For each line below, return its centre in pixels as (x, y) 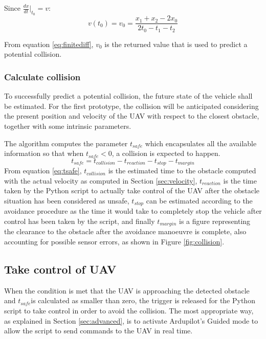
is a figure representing (215, 221)
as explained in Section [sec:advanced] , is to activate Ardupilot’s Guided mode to (131, 320)
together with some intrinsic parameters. (68, 126)
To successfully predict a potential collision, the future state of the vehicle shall (128, 96)
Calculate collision (42, 76)
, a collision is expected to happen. (166, 153)
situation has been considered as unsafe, (67, 200)
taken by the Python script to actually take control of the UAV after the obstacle (132, 190)
